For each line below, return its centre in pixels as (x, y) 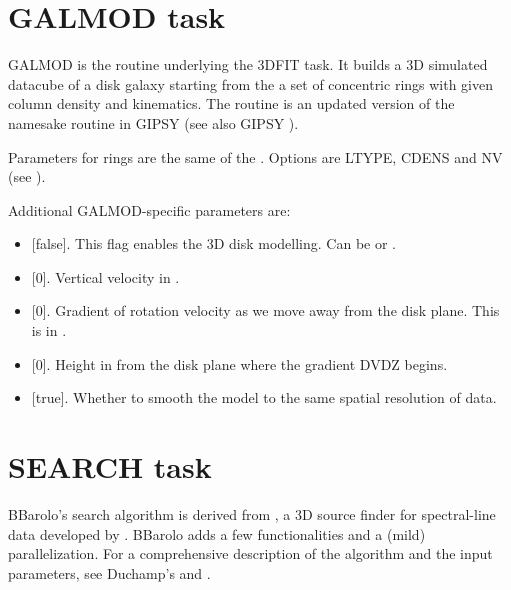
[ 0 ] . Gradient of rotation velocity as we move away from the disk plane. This (265, 310)
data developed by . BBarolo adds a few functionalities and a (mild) (217, 533)
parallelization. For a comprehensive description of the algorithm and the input (250, 553)
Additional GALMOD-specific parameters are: (149, 209)
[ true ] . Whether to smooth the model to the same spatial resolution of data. (264, 397)
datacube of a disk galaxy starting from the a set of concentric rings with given (251, 83)
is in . (49, 330)
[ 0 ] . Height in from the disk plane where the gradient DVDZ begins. (239, 363)
